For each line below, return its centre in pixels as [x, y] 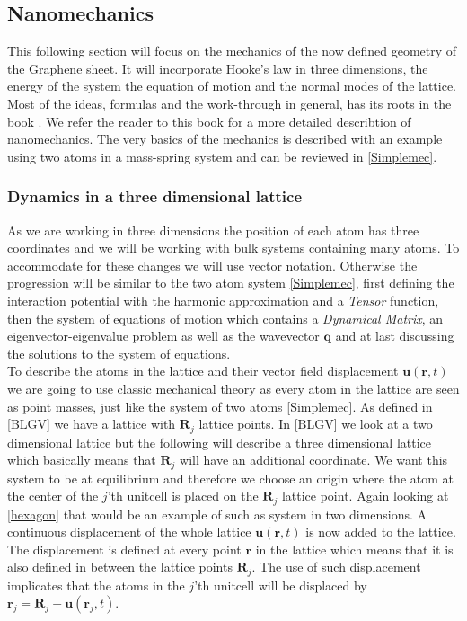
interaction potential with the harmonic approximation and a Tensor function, [223, 300]
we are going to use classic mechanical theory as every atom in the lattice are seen [233, 388]
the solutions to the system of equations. [119, 353]
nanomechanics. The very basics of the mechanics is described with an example [225, 139]
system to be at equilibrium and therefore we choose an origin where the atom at [230, 478]
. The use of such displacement [336, 567]
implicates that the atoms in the [96, 585]
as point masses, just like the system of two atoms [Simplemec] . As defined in [220, 406]
